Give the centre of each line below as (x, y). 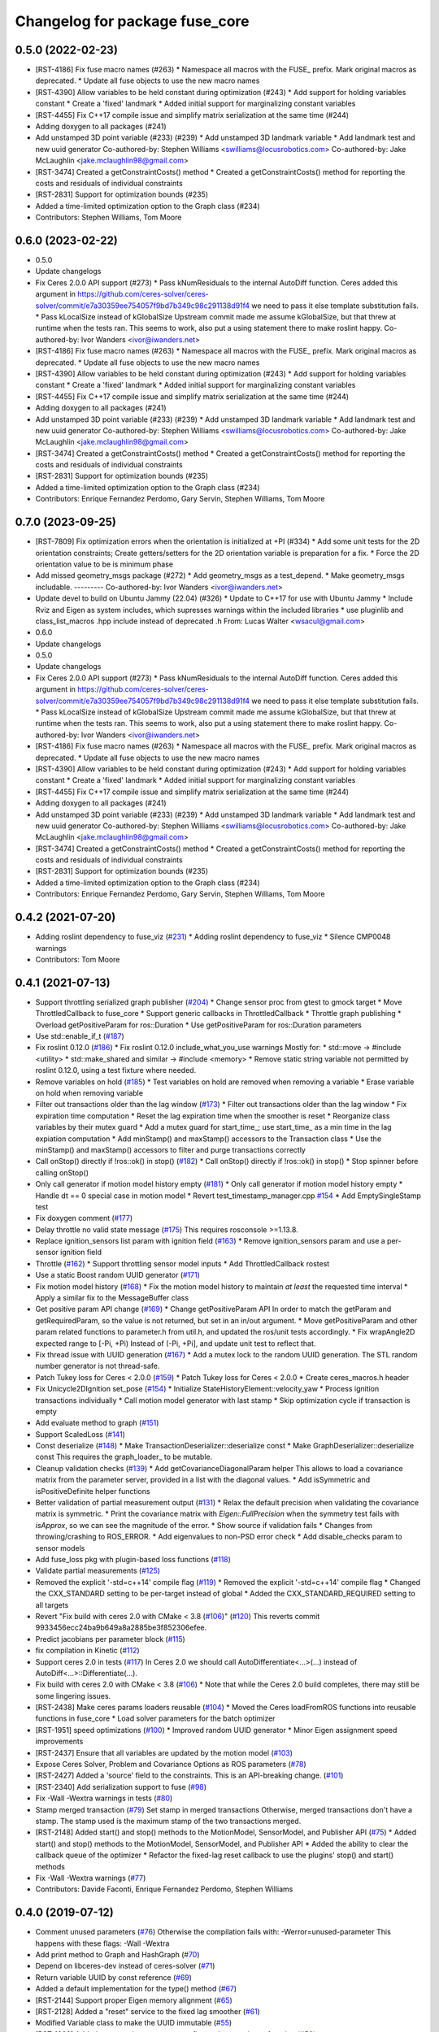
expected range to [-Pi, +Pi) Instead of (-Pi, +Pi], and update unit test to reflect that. (176, 1343)
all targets (52, 1604)
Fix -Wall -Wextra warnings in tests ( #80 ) (104, 1798)
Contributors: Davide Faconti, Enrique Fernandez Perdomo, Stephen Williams (164, 1889)
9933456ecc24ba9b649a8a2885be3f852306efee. (121, 1628)
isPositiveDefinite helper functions (93, 1491)
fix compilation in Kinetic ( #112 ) (87, 1651)
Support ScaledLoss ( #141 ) (80, 1434)
